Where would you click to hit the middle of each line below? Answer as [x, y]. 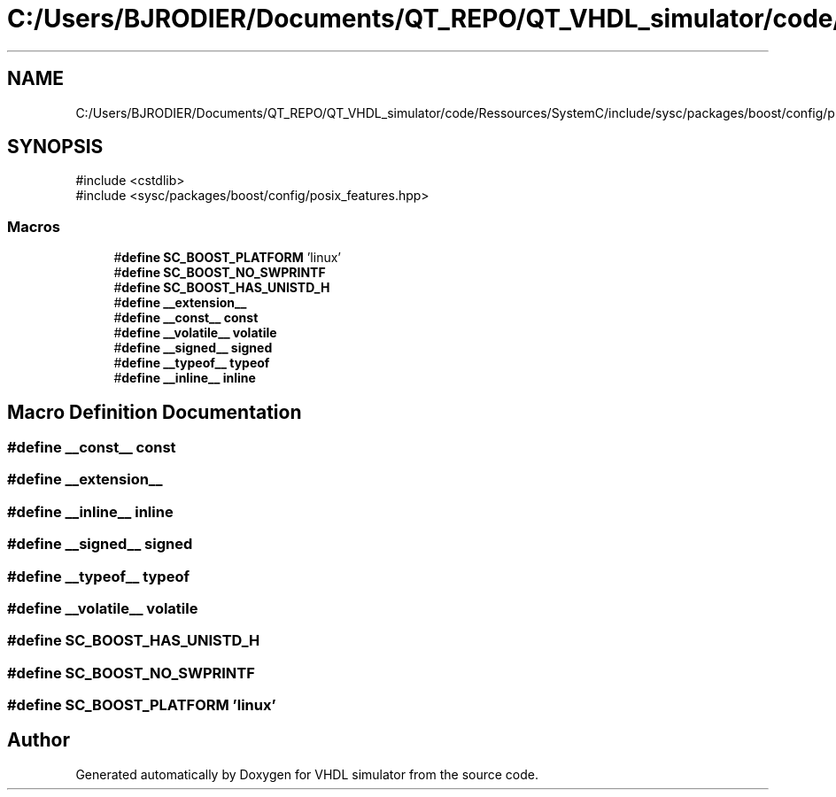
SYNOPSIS [55, 147]
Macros [34, 226]
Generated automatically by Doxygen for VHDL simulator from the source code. [307, 774]
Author [39, 740]
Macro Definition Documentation [155, 412]
